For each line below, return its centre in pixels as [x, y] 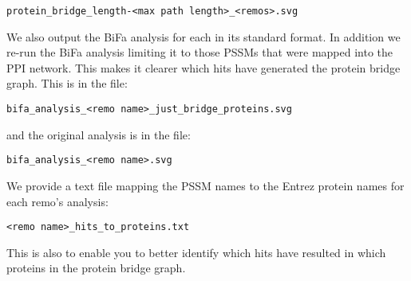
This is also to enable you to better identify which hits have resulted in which [196, 252]
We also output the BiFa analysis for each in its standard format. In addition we [204, 36]
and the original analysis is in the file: [99, 134]
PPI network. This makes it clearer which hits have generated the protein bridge [204, 67]
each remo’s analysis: [57, 201]
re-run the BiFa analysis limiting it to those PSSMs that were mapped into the [200, 52]
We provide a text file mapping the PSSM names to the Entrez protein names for [205, 185]
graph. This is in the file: [67, 83]
